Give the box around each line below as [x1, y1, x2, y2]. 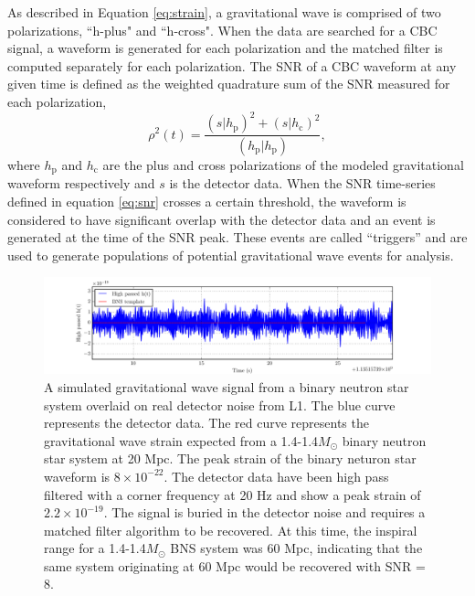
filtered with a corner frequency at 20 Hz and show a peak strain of [44, 484, 421, 504]
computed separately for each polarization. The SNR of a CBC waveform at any [7, 56, 457, 75]
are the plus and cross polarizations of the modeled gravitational [102, 154, 464, 174]
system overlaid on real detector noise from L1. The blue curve [44, 395, 396, 414]
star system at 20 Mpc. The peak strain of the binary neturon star [44, 449, 417, 468]
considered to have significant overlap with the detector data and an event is [7, 209, 436, 229]
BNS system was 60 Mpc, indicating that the [170, 538, 423, 558]
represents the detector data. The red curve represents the [44, 413, 369, 432]
